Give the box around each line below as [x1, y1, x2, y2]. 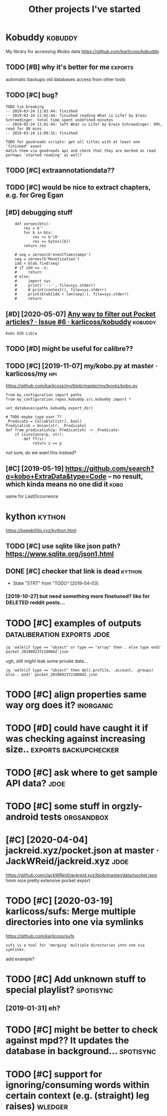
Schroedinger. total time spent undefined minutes [5, 117, 113, 123]
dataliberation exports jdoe [5, 628, 110, 640]
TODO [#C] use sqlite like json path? [5, 542, 120, 550]
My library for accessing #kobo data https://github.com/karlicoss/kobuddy [5, 48, 159, 54]
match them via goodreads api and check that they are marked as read [5, 148, 156, 153]
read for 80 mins [5, 126, 42, 131]
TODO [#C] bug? [5, 91, 58, 99]
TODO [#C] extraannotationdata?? [5, 166, 114, 174]
